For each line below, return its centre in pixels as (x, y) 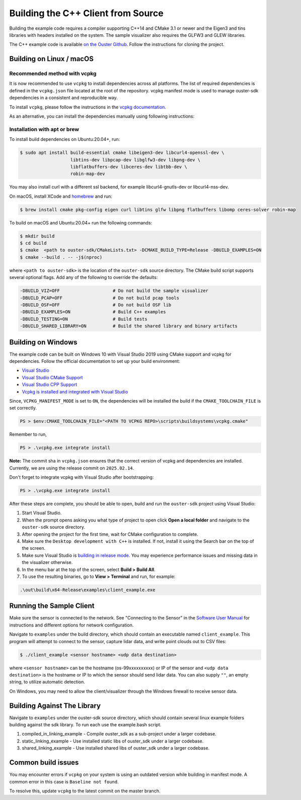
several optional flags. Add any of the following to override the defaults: (84, 277)
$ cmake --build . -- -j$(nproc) (61, 257)
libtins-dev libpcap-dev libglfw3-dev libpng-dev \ (135, 160)
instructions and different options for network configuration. (71, 625)
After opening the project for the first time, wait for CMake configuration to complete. (110, 534)
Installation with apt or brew (44, 129)
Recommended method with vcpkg (53, 74)
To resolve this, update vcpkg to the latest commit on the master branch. (85, 791)
